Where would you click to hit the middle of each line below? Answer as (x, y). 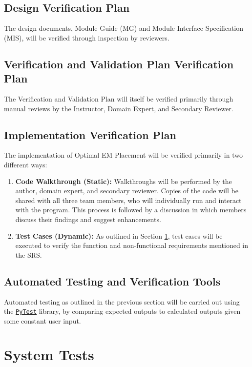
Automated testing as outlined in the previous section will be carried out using (122, 301)
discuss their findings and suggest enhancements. (88, 219)
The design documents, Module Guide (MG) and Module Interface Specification (124, 28)
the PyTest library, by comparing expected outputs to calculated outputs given (122, 311)
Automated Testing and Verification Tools (112, 281)
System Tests (49, 354)
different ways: (26, 164)
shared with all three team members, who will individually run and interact (128, 200)
